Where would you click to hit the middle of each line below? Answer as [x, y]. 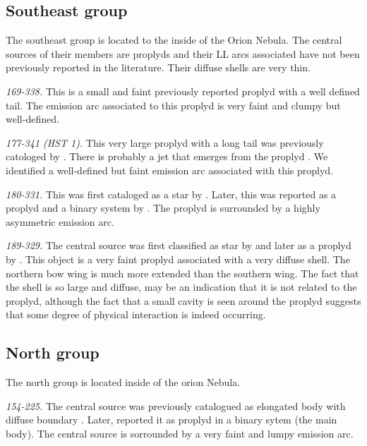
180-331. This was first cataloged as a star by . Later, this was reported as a [171, 194]
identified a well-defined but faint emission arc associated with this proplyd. [170, 170]
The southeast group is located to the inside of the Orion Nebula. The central [174, 40]
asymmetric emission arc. [60, 221]
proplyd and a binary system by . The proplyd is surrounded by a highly [163, 208]
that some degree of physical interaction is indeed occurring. [136, 314]
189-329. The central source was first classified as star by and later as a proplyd [179, 245]
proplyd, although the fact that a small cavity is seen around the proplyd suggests [183, 300]
